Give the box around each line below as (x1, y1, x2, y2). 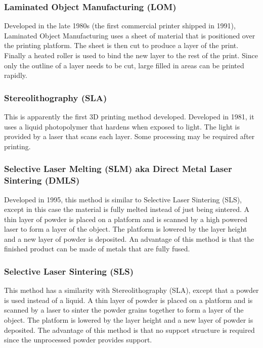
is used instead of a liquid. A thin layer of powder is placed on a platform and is (4, 294, 253, 305)
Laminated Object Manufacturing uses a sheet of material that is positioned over (4, 30, 255, 40)
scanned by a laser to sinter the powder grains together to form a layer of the (4, 304, 244, 315)
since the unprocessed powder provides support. (4, 334, 152, 345)
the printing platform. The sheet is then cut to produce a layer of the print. (4, 40, 239, 51)
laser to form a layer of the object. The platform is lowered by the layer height (4, 224, 247, 234)
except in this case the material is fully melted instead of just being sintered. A (4, 204, 250, 214)
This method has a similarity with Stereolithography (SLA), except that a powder (4, 285, 259, 295)
